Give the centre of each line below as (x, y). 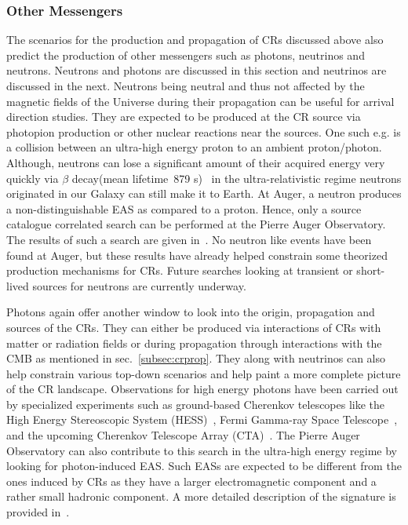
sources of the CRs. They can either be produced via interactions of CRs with (194, 327)
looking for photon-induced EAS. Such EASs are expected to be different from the (204, 466)
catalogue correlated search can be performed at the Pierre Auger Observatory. (196, 224)
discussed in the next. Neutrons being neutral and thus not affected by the (186, 86)
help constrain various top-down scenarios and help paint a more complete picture (204, 373)
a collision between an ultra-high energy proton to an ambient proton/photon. (194, 147)
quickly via (33, 178)
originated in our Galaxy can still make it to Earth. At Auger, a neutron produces (204, 193)
